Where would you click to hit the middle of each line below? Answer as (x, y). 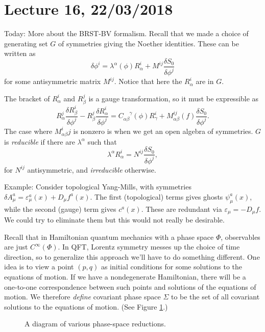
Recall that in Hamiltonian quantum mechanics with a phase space (109, 237)
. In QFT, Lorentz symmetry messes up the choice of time (149, 247)
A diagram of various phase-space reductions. (95, 324)
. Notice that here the (148, 81)
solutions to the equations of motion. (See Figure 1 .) (86, 306)
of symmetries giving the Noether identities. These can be (149, 43)
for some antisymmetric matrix (53, 81)
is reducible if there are (40, 141)
